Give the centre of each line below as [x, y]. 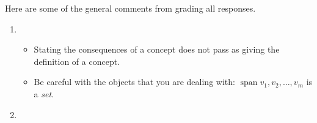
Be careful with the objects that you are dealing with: [134, 82]
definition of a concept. [77, 61]
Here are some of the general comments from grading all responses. [130, 8]
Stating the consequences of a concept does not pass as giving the [157, 49]
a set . [44, 93]
